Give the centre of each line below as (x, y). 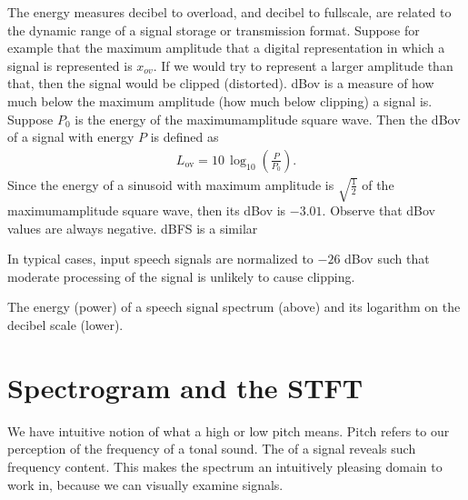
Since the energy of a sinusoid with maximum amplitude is (171, 184)
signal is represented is (70, 65)
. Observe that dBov (378, 210)
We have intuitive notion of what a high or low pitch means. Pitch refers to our (229, 430)
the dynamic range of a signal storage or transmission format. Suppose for (214, 30)
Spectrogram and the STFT (185, 387)
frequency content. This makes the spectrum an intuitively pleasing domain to (225, 466)
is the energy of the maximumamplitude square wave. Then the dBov (268, 119)
